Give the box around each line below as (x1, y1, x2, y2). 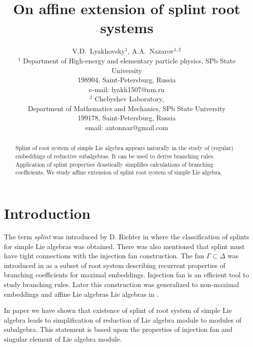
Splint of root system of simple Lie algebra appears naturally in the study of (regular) (15, 144, 234, 152)
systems (100, 18, 154, 38)
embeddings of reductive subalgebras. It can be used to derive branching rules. (15, 152, 214, 160)
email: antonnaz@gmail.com (85, 122, 168, 133)
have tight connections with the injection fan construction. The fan (4, 251, 204, 261)
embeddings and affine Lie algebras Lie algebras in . (4, 289, 159, 299)
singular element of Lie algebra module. (4, 333, 122, 344)
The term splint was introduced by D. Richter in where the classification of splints (4, 231, 250, 242)
